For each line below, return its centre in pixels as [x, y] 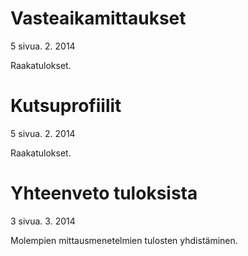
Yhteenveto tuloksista [104, 193]
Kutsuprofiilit [66, 106]
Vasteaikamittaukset [98, 18]
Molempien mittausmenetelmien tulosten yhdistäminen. [124, 240]
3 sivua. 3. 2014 [43, 221]
